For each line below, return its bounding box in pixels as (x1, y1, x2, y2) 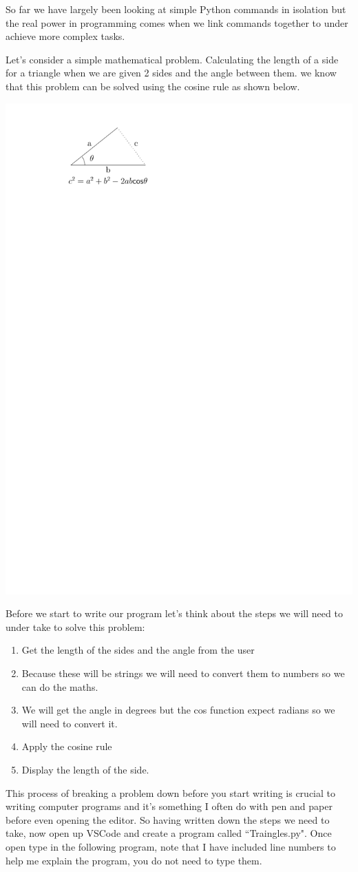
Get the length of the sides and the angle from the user (21, 643, 255, 657)
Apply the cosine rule (21, 739, 112, 754)
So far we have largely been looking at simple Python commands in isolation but (6, 2, 346, 16)
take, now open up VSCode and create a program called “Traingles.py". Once (6, 826, 332, 840)
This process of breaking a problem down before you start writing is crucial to (6, 785, 335, 800)
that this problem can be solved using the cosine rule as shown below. (6, 79, 300, 93)
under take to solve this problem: (6, 619, 145, 634)
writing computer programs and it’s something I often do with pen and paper (6, 799, 333, 813)
